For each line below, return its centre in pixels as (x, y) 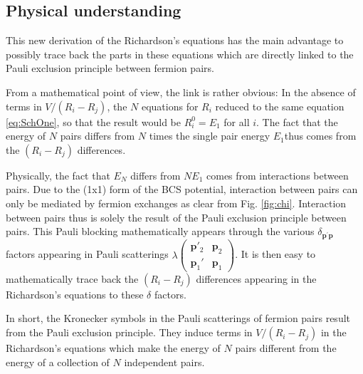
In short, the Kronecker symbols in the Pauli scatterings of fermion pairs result (178, 318)
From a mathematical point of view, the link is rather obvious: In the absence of (181, 92)
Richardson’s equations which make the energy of (113, 348)
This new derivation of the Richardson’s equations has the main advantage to (175, 40)
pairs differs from (98, 136)
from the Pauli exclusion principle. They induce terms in (129, 332)
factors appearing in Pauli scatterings (87, 254)
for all (237, 121)
